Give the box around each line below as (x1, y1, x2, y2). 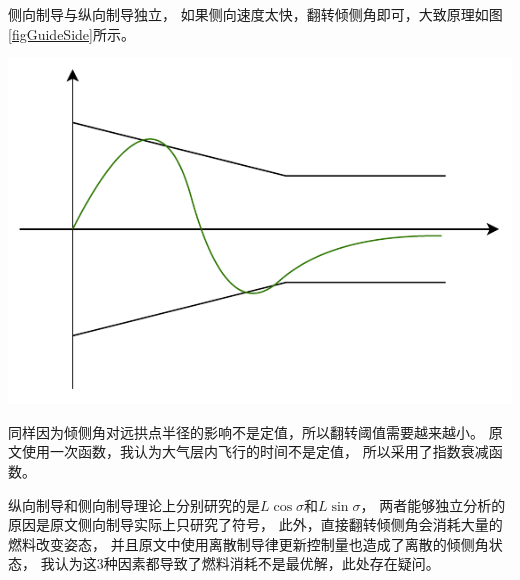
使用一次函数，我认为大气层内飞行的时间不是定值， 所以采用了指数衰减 (21, 441, 489, 462)
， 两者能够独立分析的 (360, 494, 506, 515)
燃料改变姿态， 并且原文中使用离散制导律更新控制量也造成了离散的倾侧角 (8, 533, 489, 554)
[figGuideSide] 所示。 (8, 23, 135, 44)
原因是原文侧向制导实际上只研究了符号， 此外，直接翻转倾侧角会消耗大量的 (8, 514, 503, 535)
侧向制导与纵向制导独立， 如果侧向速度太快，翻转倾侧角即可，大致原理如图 (8, 4, 503, 24)
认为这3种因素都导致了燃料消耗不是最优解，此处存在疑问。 (54, 553, 440, 574)
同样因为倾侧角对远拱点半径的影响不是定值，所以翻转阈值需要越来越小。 (8, 421, 484, 442)
